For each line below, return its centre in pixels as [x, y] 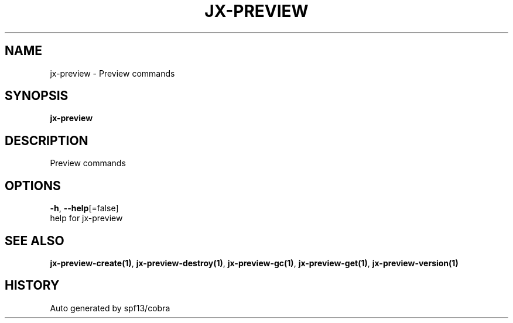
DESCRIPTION [47, 140]
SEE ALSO [35, 240]
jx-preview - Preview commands [112, 73]
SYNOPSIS [37, 96]
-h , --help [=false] [84, 208]
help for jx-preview [86, 218]
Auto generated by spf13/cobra [110, 308]
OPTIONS [33, 185]
